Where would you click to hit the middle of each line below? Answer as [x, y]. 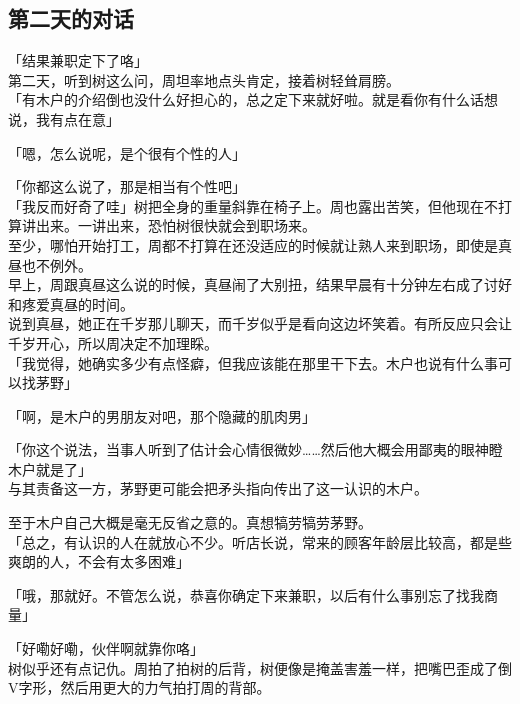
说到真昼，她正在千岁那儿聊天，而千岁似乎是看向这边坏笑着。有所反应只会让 [260, 323]
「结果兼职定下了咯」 [78, 60]
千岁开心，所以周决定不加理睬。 [113, 342]
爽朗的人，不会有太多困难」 [99, 561]
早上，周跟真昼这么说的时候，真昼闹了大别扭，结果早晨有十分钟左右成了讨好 [260, 284]
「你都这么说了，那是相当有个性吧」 [127, 186]
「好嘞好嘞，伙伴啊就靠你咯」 [106, 648]
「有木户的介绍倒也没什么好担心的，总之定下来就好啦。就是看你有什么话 [246, 99]
